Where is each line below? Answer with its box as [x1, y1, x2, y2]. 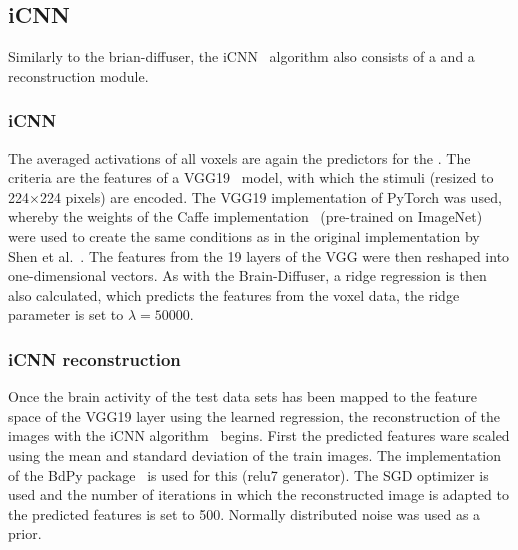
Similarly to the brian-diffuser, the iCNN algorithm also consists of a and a [8, 46, 475, 67]
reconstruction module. [8, 65, 149, 86]
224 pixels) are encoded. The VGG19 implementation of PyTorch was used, [39, 186, 502, 207]
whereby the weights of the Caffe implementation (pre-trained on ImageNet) [8, 206, 483, 227]
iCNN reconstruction [8, 346, 181, 371]
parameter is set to [8, 304, 124, 325]
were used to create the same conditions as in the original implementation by [8, 225, 480, 246]
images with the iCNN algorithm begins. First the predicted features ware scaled [8, 425, 510, 446]
